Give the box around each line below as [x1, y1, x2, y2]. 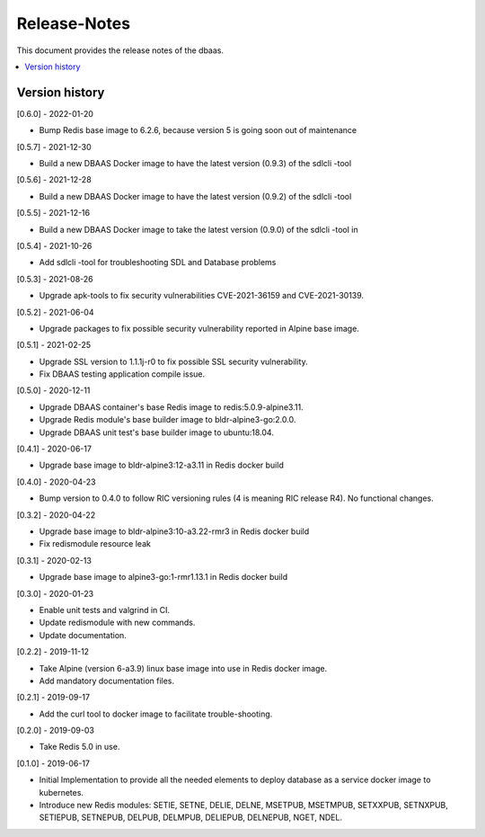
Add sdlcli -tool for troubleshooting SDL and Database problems [39, 257, 277, 268]
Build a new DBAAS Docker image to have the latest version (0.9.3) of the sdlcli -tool [39, 158, 352, 169]
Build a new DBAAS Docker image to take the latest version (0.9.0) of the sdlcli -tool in [39, 224, 358, 235]
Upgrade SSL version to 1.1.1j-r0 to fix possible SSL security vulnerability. [39, 356, 309, 367]
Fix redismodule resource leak [39, 539, 152, 549]
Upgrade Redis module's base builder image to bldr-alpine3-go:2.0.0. [39, 414, 296, 425]
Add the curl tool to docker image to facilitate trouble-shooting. [39, 708, 273, 719]
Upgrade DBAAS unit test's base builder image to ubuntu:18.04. [39, 427, 274, 438]
